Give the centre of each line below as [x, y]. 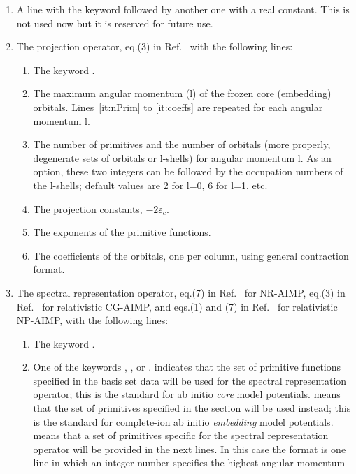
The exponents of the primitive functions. [122, 232]
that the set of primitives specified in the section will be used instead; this [192, 408]
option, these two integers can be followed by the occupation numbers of [188, 171]
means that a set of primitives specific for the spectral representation [181, 435]
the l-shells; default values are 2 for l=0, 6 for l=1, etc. [150, 185]
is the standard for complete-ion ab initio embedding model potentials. [183, 421]
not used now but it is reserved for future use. [115, 23]
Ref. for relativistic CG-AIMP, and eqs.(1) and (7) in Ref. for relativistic [177, 306]
